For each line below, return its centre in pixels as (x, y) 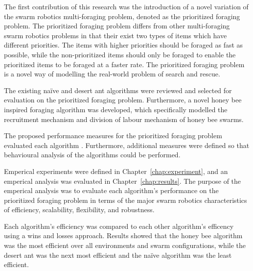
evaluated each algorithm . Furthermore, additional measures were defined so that (127, 145)
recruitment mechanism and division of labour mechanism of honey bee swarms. (124, 119)
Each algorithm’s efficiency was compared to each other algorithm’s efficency (119, 226)
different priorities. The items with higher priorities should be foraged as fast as (124, 45)
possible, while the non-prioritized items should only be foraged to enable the (120, 54)
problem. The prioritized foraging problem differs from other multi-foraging (117, 26)
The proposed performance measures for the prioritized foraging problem (113, 135)
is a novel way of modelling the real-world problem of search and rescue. (112, 74)
